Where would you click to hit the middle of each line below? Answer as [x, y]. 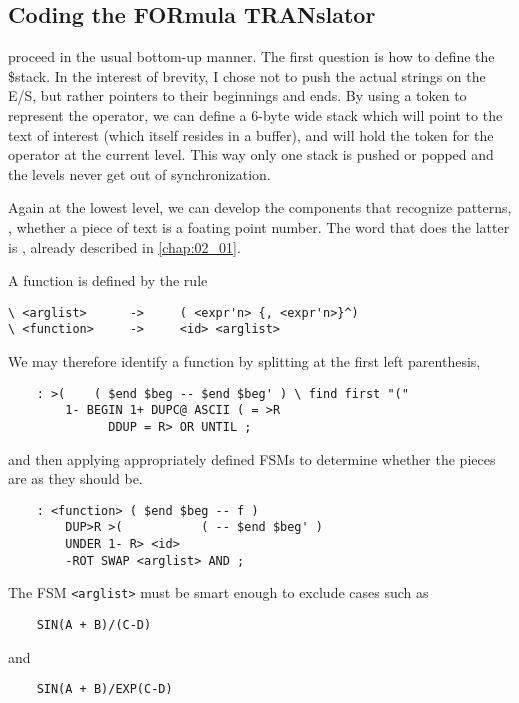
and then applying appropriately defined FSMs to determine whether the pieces [252, 458]
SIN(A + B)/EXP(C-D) [104, 689]
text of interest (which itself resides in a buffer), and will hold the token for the [251, 134]
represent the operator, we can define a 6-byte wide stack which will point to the [255, 114]
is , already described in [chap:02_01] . [124, 246]
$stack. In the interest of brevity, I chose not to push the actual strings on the [247, 75]
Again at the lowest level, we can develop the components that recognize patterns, [260, 207]
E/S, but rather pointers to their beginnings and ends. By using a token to [237, 95]
